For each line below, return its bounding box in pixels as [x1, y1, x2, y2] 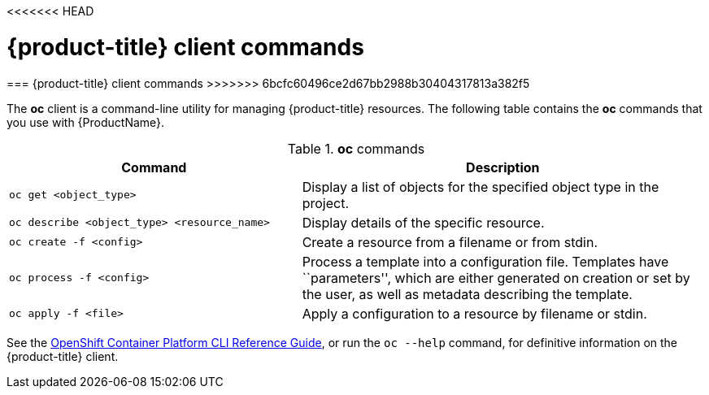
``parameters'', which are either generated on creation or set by [302, 269, 690, 286]
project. [302, 194, 350, 211]
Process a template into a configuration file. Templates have [302, 253, 669, 270]
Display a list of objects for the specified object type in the [302, 178, 659, 195]
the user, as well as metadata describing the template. [302, 285, 633, 302]
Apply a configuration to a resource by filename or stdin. [302, 305, 647, 322]
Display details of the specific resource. [302, 214, 545, 231]
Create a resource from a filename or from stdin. [302, 233, 598, 250]
